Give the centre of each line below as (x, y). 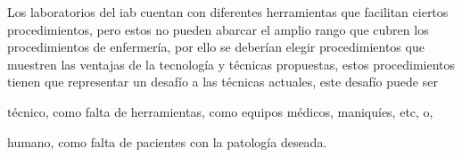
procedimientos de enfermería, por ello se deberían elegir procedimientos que (216, 47)
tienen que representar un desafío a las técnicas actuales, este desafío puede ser (223, 82)
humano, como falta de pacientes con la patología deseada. (167, 141)
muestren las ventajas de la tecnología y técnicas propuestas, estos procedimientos (231, 64)
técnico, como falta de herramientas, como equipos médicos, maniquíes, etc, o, (220, 111)
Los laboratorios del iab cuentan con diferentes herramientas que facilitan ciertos (228, 12)
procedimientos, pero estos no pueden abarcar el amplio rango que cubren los (218, 29)
